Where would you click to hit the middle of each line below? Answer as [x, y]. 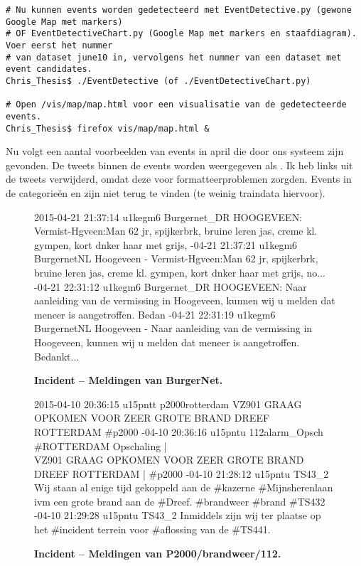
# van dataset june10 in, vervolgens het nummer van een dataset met [174, 57]
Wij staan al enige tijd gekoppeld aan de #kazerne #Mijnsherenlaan [184, 487]
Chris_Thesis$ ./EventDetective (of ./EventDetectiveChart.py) [158, 81]
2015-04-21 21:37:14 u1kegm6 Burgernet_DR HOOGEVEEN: [168, 217]
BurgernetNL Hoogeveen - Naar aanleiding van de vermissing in [173, 328]
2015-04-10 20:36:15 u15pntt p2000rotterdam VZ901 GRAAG [168, 404]
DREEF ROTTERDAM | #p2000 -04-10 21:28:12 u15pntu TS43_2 [182, 473]
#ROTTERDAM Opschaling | [101, 445]
